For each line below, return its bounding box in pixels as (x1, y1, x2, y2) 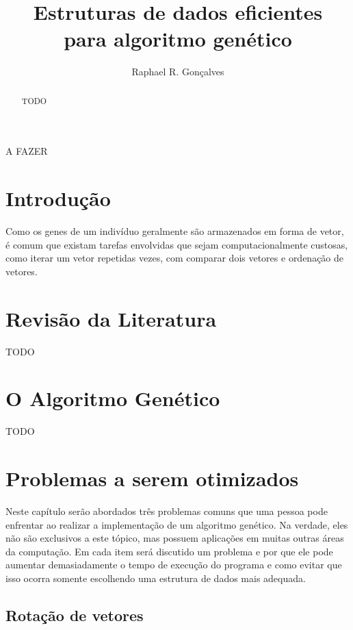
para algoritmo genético (64, 25, 292, 53)
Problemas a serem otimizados (5, 464, 299, 492)
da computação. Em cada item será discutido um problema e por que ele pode (5, 544, 333, 558)
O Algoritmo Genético (5, 384, 220, 412)
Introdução (5, 184, 111, 212)
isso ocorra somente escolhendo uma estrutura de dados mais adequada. (5, 570, 306, 585)
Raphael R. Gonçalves (131, 64, 224, 79)
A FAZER (5, 144, 48, 158)
